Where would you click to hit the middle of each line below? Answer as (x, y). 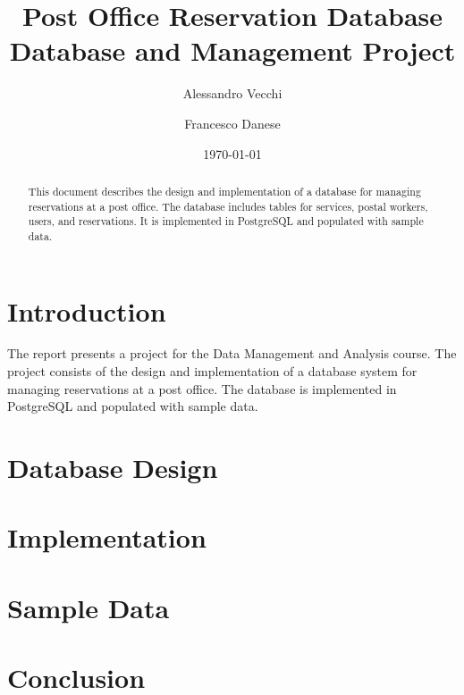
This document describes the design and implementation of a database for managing (224, 191)
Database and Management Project (232, 50)
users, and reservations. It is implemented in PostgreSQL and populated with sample (226, 221)
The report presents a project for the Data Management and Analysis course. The (232, 353)
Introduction (87, 310)
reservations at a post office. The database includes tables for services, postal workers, (228, 206)
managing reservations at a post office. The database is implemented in (202, 388)
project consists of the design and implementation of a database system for (212, 371)
